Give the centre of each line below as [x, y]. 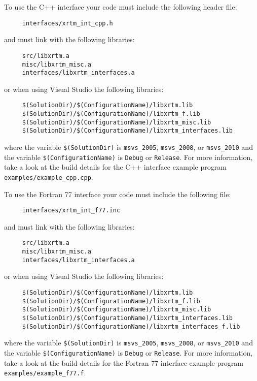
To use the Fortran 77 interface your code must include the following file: [118, 194]
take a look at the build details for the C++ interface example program [115, 167]
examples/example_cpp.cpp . [49, 177]
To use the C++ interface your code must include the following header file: [121, 7]
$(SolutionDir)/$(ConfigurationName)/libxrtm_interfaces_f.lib [131, 326]
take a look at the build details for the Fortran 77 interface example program [124, 362]
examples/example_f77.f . [45, 373]
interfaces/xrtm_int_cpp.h [67, 23]
